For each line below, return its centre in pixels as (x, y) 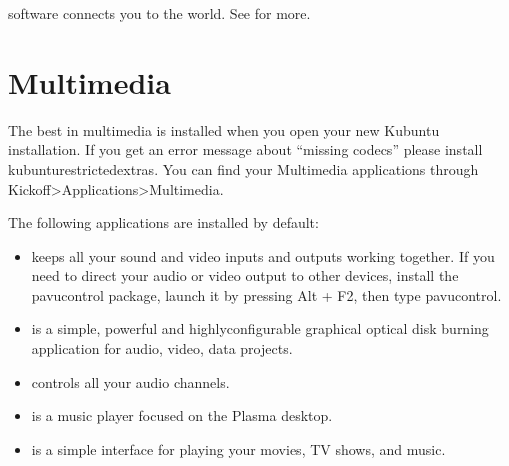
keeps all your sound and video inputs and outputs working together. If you (263, 255)
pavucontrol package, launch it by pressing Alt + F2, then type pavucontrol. (266, 294)
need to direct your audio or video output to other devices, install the (245, 275)
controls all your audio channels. (130, 381)
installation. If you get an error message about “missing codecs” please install (245, 149)
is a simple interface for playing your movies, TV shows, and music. (238, 448)
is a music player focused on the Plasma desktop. (182, 415)
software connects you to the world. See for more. (159, 13)
